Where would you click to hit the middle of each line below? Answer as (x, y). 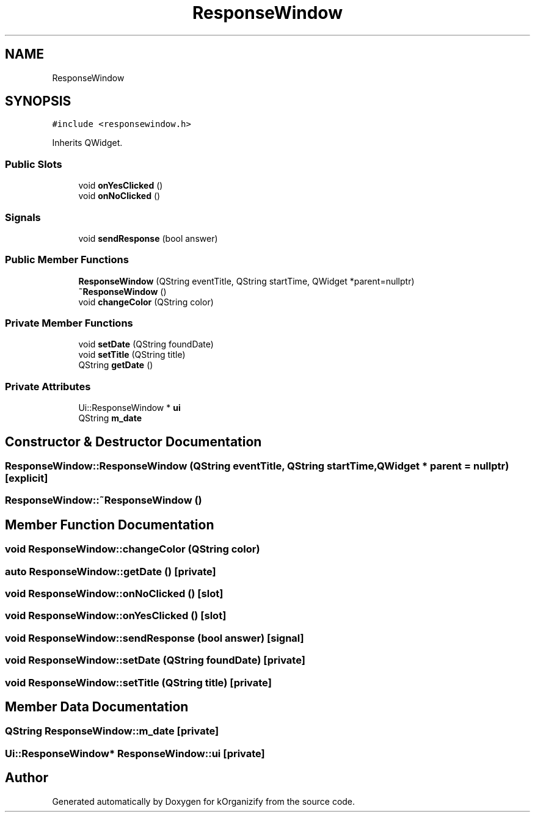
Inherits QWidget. (87, 143)
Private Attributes (48, 386)
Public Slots (34, 164)
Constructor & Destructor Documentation (133, 441)
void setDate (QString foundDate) (146, 344)
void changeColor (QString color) (146, 302)
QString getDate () (116, 365)
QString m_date (110, 418)
